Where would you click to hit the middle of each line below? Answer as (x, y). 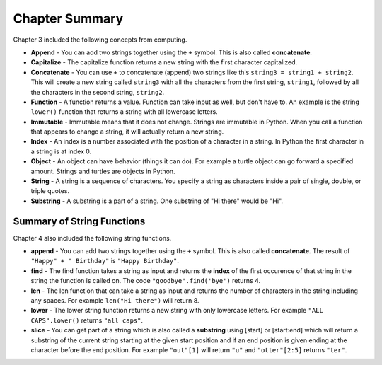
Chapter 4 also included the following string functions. (92, 238)
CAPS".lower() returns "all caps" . (87, 320)
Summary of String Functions (79, 221)
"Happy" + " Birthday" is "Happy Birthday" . (105, 261)
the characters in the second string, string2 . (98, 92)
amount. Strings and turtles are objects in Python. (103, 171)
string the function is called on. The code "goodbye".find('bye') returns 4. (146, 281)
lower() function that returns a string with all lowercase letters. (125, 112)
